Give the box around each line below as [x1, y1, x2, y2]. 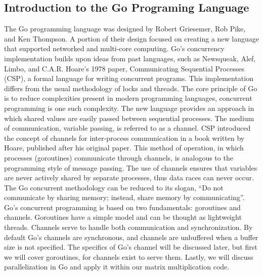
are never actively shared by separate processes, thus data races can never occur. [4, 172, 254, 183]
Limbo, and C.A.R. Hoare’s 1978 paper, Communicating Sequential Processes [4, 63, 245, 73]
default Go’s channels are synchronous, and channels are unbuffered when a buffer [4, 231, 258, 242]
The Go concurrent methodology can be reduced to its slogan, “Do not [4, 182, 224, 192]
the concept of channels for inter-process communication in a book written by [4, 132, 245, 143]
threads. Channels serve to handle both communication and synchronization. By [4, 222, 253, 232]
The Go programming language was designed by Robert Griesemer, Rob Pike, [4, 23, 246, 34]
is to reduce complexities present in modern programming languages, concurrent [4, 93, 252, 103]
